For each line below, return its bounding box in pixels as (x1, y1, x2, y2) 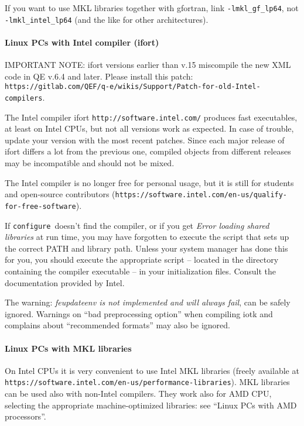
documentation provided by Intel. (5, 276, 125, 288)
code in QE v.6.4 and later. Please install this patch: (5, 70, 193, 82)
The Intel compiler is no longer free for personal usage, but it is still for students (5, 176, 294, 188)
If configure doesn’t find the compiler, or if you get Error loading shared (5, 219, 269, 231)
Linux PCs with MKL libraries (5, 342, 132, 354)
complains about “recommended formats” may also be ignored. (5, 319, 230, 331)
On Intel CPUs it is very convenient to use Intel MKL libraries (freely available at (5, 364, 299, 376)
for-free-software (5, 202, 76, 211)
